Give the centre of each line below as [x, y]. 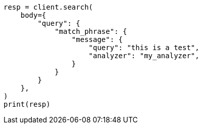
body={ [33, 15]
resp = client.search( [48, 7]
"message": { [97, 39]
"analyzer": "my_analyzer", [144, 56]
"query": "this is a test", [144, 48]
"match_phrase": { [91, 31]
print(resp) [27, 104]
